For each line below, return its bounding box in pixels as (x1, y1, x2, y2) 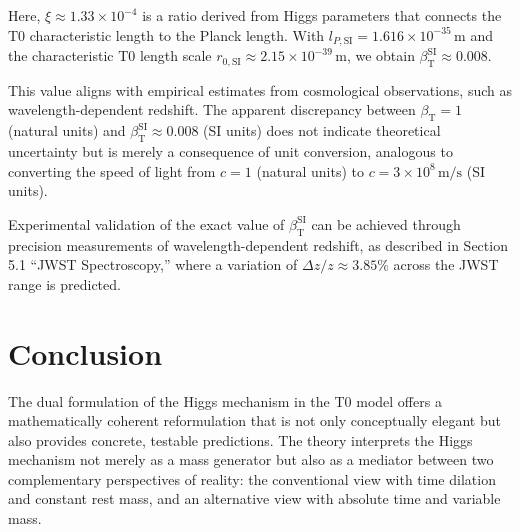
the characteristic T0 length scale (8, 45, 212, 66)
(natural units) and (8, 120, 126, 141)
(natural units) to (256, 160, 364, 181)
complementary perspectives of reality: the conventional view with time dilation (8, 468, 496, 489)
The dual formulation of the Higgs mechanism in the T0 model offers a (8, 390, 442, 411)
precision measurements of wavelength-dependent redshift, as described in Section (8, 234, 508, 255)
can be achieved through (311, 213, 461, 234)
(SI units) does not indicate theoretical (203, 120, 441, 141)
